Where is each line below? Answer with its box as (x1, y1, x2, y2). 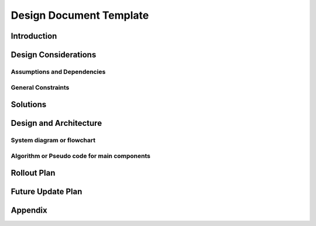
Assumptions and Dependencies (11, 67, 106, 76)
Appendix (11, 206, 47, 215)
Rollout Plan (11, 168, 56, 178)
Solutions (11, 100, 47, 109)
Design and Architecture (11, 118, 102, 128)
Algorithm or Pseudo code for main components (11, 152, 151, 160)
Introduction (11, 31, 57, 41)
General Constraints (11, 83, 70, 91)
